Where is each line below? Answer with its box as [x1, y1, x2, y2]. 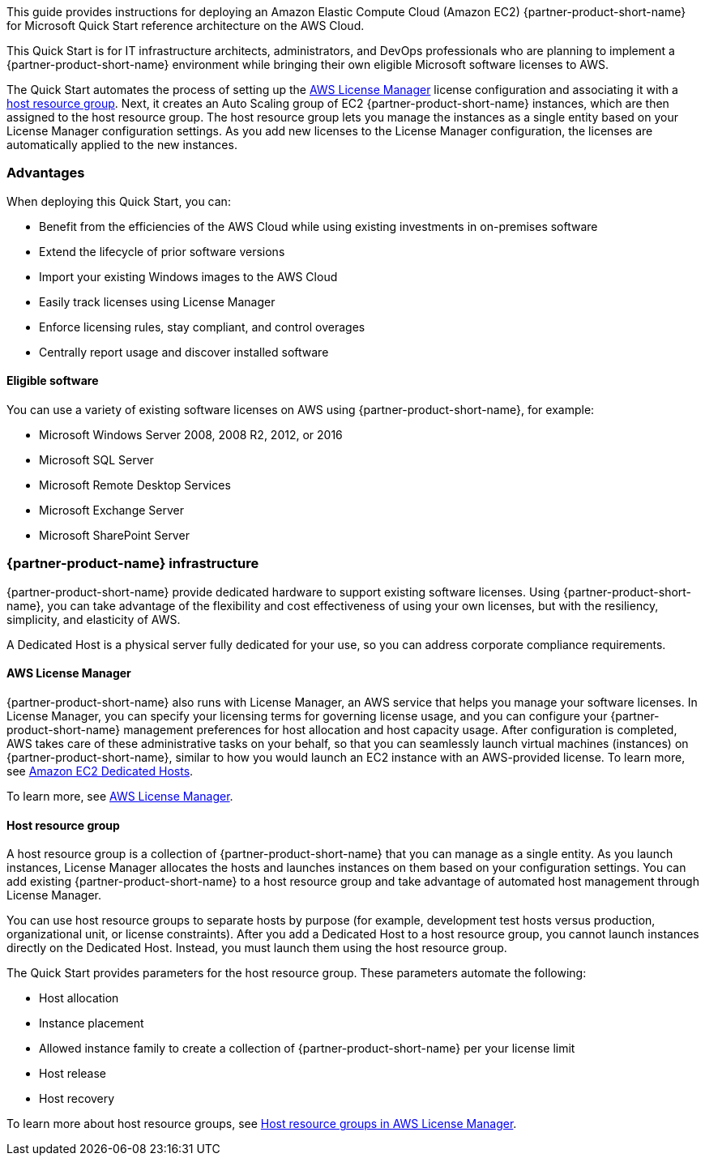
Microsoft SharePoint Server [39, 528, 190, 542]
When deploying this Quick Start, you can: [6, 194, 231, 208]
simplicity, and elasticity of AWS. [6, 612, 181, 626]
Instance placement [39, 1016, 144, 1031]
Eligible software [6, 374, 99, 388]
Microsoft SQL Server [39, 452, 154, 467]
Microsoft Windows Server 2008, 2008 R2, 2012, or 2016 [39, 427, 343, 442]
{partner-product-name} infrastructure [6, 555, 259, 572]
